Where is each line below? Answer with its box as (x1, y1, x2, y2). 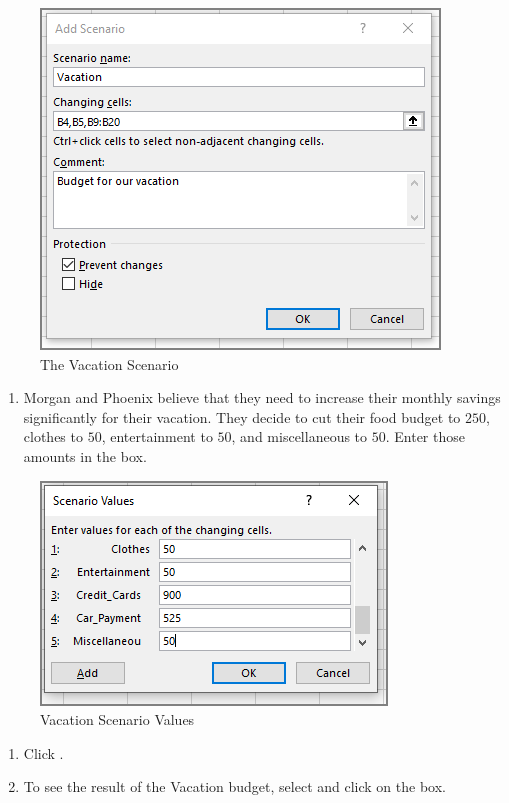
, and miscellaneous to (231, 426, 368, 447)
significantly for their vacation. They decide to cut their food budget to (23, 406, 461, 427)
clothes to (23, 426, 83, 447)
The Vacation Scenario (40, 353, 179, 374)
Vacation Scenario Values (40, 709, 195, 730)
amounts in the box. (23, 445, 147, 466)
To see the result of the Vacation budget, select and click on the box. (23, 776, 446, 797)
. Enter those (385, 426, 465, 447)
